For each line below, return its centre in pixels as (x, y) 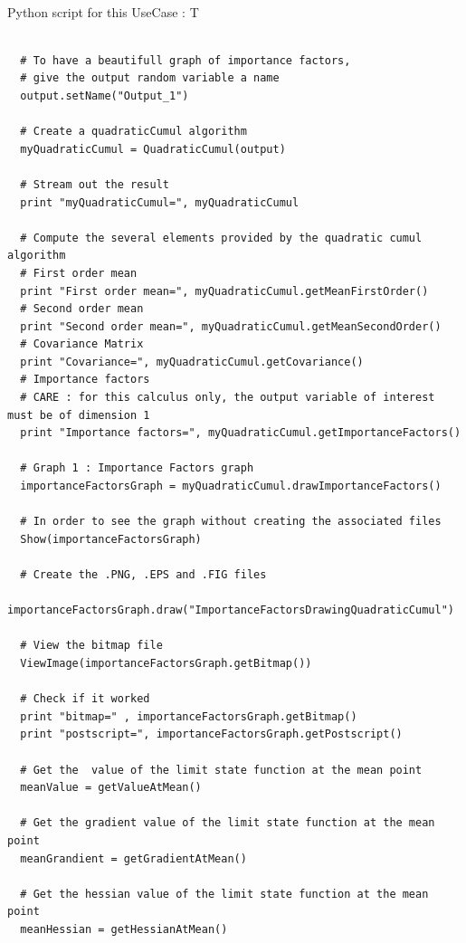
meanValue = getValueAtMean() (111, 788)
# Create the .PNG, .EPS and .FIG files (143, 575)
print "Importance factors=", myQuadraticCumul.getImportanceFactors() (241, 433)
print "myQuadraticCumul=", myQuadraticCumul (160, 202)
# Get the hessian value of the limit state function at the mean (224, 894)
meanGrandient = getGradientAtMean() (133, 858)
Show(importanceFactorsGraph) (111, 539)
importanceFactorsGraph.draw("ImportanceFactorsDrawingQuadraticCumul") (231, 610)
